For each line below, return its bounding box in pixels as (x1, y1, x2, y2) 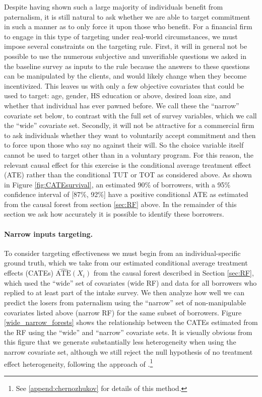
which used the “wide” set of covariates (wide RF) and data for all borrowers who (4, 277, 257, 288)
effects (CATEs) (4, 268, 53, 278)
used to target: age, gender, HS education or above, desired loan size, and (4, 90, 231, 101)
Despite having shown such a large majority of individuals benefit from (4, 2, 223, 12)
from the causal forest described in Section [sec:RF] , (93, 268, 254, 278)
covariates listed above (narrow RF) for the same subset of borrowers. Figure (4, 307, 242, 317)
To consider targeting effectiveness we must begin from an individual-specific (4, 247, 241, 258)
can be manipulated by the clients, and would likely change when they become (4, 71, 247, 81)
